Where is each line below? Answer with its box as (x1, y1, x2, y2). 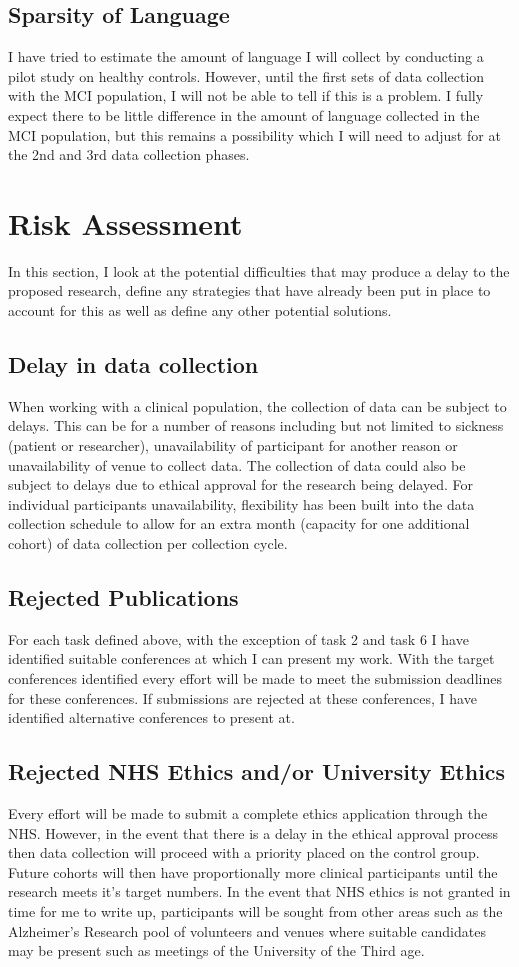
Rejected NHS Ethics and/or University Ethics (8, 756, 506, 787)
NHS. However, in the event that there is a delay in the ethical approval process (8, 822, 498, 843)
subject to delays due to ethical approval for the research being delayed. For (8, 474, 473, 495)
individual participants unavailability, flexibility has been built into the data (8, 493, 475, 514)
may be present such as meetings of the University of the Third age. (8, 940, 425, 961)
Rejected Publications (8, 582, 239, 613)
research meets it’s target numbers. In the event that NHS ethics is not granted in (8, 881, 511, 902)
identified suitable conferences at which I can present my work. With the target (8, 648, 495, 669)
